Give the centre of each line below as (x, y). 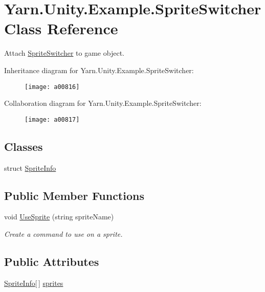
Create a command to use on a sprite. (63, 234)
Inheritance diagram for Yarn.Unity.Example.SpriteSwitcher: (99, 70)
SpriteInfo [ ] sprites (34, 283)
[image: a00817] (52, 119)
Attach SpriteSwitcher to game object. (64, 53)
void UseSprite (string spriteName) (59, 217)
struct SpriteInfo (30, 167)
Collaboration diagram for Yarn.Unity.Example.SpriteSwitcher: (103, 103)
